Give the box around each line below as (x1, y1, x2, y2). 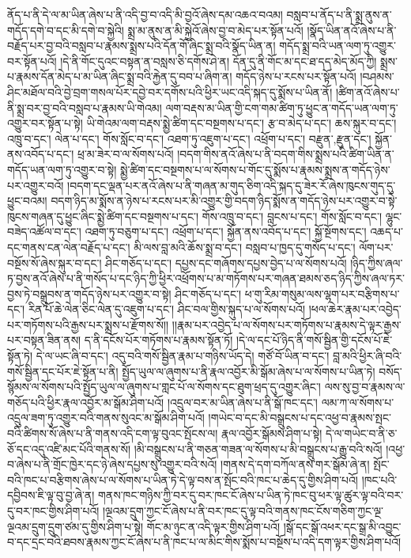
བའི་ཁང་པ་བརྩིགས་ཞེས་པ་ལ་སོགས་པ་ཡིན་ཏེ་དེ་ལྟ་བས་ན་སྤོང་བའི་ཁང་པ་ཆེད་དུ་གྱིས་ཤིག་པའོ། (7, 471, 358, 488)
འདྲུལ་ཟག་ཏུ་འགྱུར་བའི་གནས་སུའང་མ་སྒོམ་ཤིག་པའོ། (7, 409, 205, 426)
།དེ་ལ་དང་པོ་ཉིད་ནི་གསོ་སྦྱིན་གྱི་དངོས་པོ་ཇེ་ (236, 332, 393, 348)
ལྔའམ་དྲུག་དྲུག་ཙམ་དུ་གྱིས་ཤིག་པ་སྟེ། (7, 518, 144, 534)
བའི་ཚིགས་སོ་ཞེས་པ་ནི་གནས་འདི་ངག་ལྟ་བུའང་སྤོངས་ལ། (7, 425, 218, 442)
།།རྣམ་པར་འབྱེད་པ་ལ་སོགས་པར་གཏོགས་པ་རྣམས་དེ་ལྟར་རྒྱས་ (172, 316, 402, 332)
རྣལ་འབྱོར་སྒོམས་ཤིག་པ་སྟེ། (221, 425, 322, 442)
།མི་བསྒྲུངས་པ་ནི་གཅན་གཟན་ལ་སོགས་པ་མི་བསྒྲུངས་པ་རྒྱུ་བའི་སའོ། (134, 440, 383, 457)
